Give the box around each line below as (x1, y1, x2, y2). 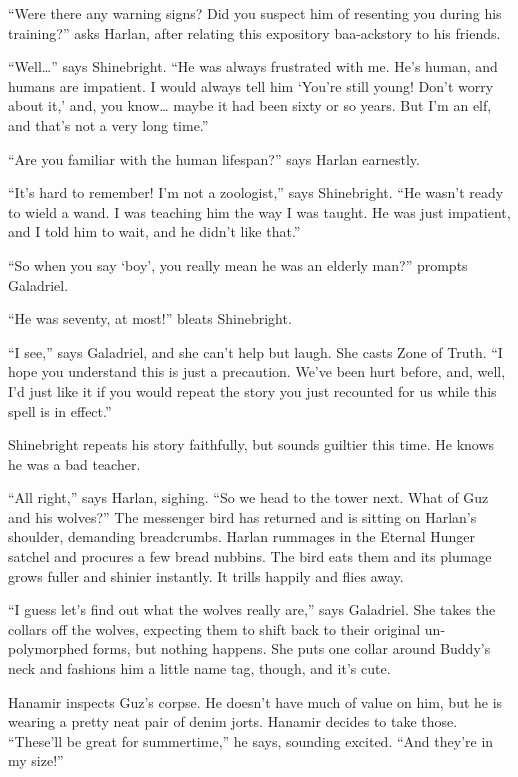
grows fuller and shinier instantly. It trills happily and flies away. (8, 565, 404, 586)
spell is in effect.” (8, 400, 112, 421)
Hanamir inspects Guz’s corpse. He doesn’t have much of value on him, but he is (8, 691, 503, 712)
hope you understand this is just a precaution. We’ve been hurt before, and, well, (8, 361, 506, 382)
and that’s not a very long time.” (8, 114, 209, 135)
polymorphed (8, 638, 89, 659)
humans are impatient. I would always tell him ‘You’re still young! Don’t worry (8, 75, 494, 96)
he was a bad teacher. (8, 453, 141, 474)
